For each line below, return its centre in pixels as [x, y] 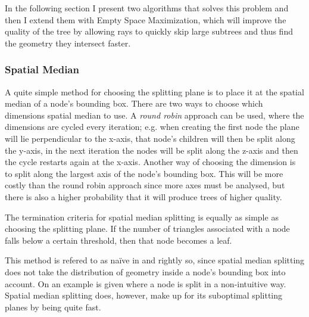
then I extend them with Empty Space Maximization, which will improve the [146, 19]
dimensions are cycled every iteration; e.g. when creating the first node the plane [152, 127]
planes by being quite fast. [53, 307]
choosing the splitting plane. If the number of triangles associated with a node [147, 229]
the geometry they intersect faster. [68, 43]
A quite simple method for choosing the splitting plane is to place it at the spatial [154, 91]
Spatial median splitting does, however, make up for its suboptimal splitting [144, 295]
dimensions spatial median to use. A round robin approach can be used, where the [154, 115]
